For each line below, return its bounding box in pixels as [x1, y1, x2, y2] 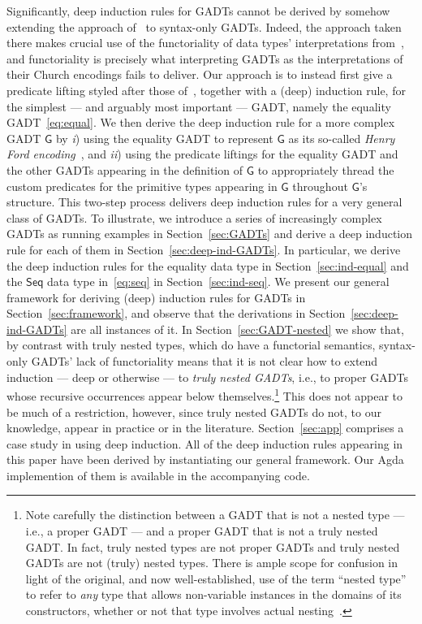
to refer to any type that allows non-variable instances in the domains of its [25, 586, 402, 603]
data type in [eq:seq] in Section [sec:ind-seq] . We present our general [47, 273, 390, 290]
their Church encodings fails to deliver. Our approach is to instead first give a [6, 66, 393, 83]
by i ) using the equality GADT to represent [55, 129, 273, 146]
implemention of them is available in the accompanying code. [6, 466, 310, 483]
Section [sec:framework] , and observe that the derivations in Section [6, 305, 346, 322]
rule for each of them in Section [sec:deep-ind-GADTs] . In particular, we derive [6, 240, 401, 258]
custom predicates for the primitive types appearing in [6, 177, 278, 194]
